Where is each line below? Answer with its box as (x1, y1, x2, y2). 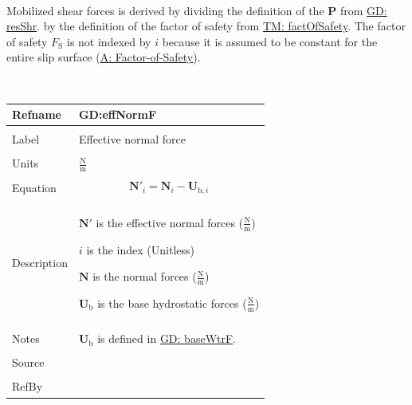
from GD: (339, 2, 387, 18)
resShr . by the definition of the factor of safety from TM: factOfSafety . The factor (6, 18, 406, 34)
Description (12, 254, 68, 271)
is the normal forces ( (92, 268, 197, 285)
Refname (12, 106, 61, 123)
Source (12, 354, 45, 371)
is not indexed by (66, 33, 151, 49)
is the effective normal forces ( (96, 214, 244, 230)
